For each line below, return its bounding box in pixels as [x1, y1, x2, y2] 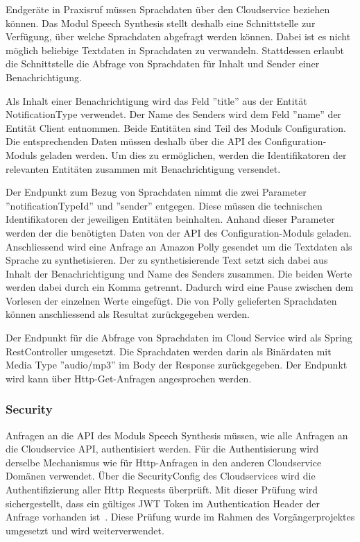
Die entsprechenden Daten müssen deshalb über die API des [6, 134, 262, 149]
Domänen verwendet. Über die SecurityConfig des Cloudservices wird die [6, 468, 316, 483]
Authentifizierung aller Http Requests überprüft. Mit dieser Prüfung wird [6, 482, 318, 497]
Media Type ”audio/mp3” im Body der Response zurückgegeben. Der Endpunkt [6, 357, 348, 372]
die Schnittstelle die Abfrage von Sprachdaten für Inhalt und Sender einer [6, 56, 320, 71]
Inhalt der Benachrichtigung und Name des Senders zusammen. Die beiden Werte [6, 266, 352, 280]
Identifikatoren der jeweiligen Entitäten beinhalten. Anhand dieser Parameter [6, 212, 335, 226]
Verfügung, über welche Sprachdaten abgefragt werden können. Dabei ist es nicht [6, 29, 351, 44]
